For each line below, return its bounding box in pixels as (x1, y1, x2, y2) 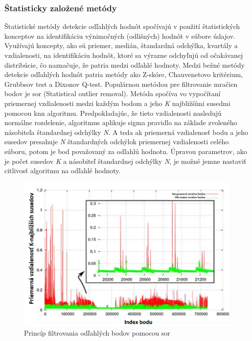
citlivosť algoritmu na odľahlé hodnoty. (4, 165, 121, 176)
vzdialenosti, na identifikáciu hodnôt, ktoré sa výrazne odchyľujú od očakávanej (4, 50, 243, 60)
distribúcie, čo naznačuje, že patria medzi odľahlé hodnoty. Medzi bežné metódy (4, 59, 245, 70)
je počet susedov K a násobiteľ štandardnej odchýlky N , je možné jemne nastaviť (4, 156, 247, 166)
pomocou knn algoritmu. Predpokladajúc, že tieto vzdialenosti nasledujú (4, 107, 222, 118)
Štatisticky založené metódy (4, 1, 117, 14)
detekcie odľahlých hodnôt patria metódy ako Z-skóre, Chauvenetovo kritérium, (4, 69, 243, 79)
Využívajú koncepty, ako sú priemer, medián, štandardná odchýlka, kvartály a (4, 40, 238, 51)
